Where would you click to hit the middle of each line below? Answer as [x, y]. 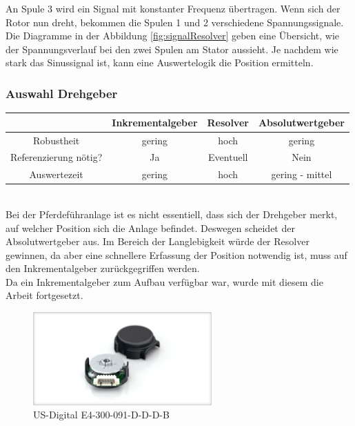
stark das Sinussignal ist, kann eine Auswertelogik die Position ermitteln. [160, 62]
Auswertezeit [56, 174]
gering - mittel [302, 174]
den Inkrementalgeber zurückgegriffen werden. [103, 268]
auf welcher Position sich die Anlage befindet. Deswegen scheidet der [150, 227]
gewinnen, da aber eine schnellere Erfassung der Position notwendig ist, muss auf [176, 254]
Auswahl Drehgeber [62, 93]
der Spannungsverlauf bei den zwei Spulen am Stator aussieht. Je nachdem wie [172, 49]
